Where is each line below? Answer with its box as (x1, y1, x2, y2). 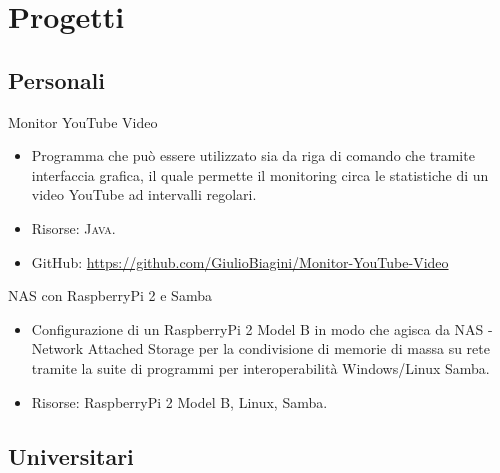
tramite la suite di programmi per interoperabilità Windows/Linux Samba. (31, 357, 490, 378)
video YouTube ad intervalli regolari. (31, 184, 257, 205)
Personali (8, 64, 106, 95)
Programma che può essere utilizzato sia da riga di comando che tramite (31, 145, 475, 166)
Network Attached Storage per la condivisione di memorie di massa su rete (31, 338, 490, 359)
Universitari (8, 440, 134, 471)
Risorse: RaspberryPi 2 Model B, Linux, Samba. (31, 391, 328, 412)
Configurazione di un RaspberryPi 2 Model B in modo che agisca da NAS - (31, 318, 493, 339)
